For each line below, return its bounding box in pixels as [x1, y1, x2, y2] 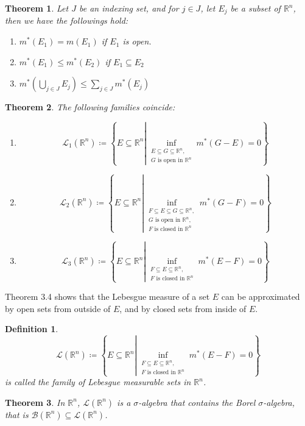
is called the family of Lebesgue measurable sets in [5, 375, 191, 388]
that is [5, 408, 29, 421]
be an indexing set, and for [79, 2, 179, 14]
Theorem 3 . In [5, 396, 65, 408]
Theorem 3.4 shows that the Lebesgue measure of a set [5, 290, 210, 303]
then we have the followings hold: [5, 14, 128, 27]
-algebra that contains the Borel [138, 396, 256, 408]
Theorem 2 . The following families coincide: [5, 101, 175, 113]
